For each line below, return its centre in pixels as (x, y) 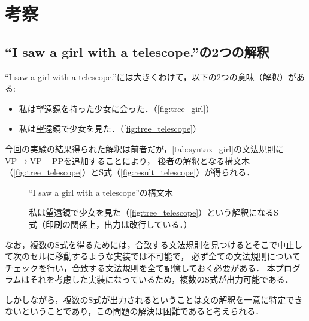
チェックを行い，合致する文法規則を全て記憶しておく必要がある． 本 (140, 267)
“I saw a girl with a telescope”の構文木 (101, 192)
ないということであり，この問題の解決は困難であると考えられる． (134, 311)
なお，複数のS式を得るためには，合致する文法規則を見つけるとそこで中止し (154, 244)
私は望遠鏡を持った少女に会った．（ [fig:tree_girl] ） (116, 108)
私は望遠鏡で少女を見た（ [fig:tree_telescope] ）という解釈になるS (154, 212)
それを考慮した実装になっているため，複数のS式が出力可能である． (161, 279)
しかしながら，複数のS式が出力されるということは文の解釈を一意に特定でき (154, 299)
